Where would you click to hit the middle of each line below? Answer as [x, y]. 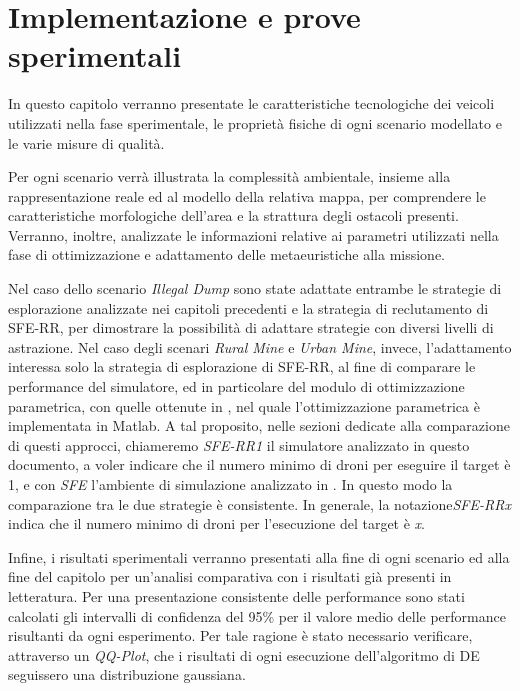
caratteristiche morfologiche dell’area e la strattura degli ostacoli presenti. [233, 215]
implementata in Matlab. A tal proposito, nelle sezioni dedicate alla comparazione [259, 425]
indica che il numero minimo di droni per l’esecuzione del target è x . [217, 523]
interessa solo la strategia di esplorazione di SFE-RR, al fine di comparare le [242, 366]
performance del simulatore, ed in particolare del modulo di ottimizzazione [236, 386]
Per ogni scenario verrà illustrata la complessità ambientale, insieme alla [229, 176]
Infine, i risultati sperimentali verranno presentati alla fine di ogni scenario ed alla [259, 556]
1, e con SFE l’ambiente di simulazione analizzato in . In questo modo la [230, 484]
